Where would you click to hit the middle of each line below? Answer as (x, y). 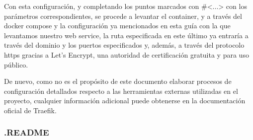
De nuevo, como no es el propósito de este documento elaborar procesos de (118, 81)
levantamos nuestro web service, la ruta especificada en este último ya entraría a (126, 35)
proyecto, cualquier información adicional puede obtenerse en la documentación (125, 101)
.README (27, 132)
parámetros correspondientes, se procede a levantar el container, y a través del (123, 16)
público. (16, 64)
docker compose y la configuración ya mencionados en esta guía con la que (117, 26)
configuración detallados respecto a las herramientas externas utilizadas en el (121, 91)
